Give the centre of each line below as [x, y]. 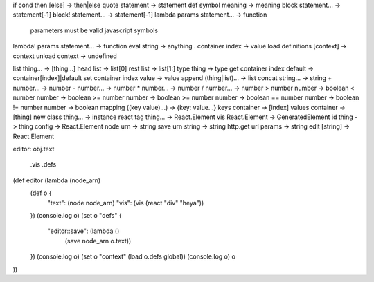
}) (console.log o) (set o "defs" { [76, 216]
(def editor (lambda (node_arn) [57, 180]
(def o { [41, 193]
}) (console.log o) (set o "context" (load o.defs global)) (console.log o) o [133, 256]
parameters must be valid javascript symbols [94, 30]
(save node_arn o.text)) [98, 241]
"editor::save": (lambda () [83, 231]
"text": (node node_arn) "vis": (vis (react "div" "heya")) [126, 203]
